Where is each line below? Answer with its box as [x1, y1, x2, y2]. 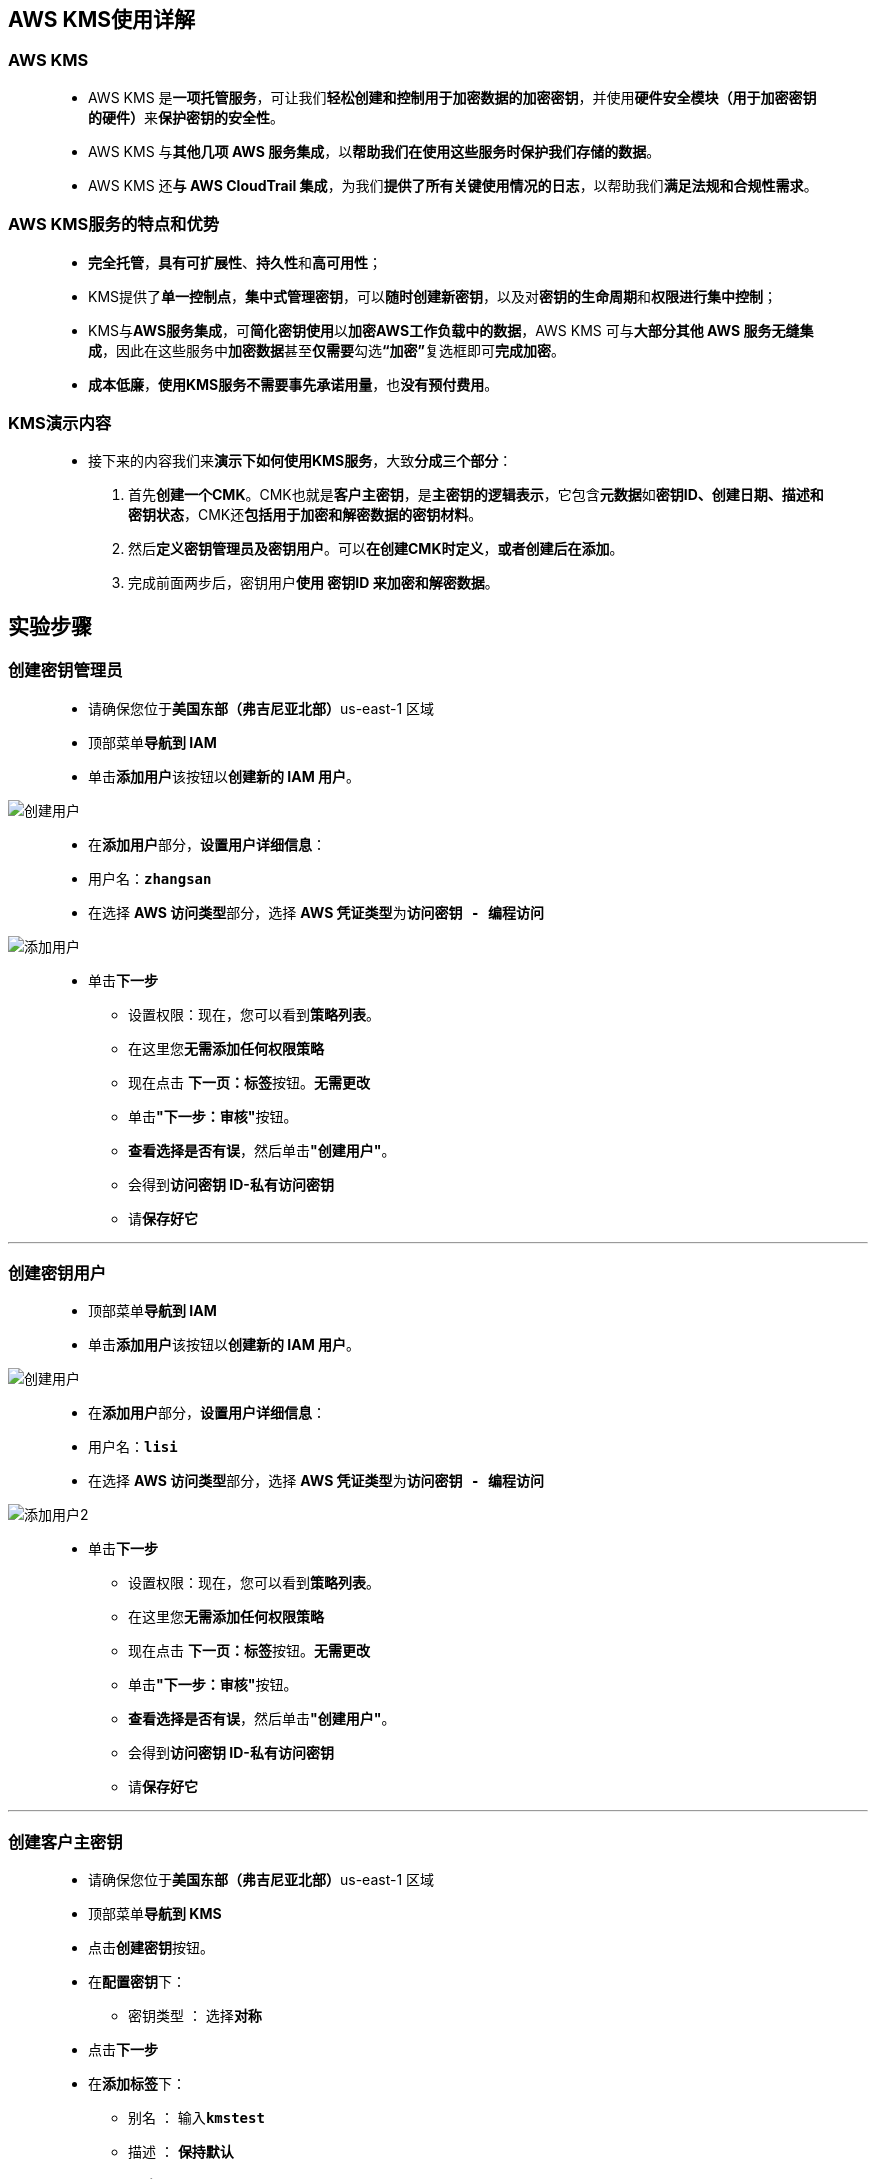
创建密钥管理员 [8, 660, 123, 681]
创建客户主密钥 [8, 1831, 123, 1852]
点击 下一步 [88, 2041, 158, 2059]
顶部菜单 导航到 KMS [88, 1905, 222, 1923]
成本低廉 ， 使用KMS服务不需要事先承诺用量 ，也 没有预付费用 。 [88, 375, 499, 393]
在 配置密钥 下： [88, 1973, 186, 1991]
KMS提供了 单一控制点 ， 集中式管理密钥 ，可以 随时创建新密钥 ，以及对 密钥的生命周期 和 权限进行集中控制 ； [88, 287, 778, 305]
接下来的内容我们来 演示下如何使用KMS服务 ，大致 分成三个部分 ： [88, 452, 513, 470]
